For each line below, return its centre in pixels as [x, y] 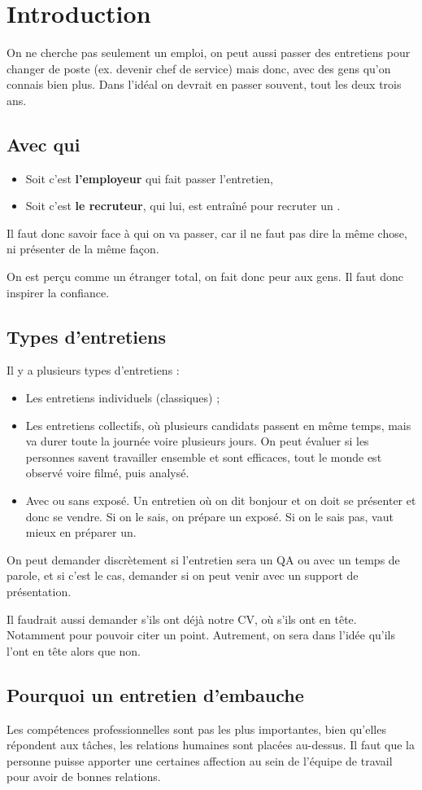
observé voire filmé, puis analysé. [107, 473]
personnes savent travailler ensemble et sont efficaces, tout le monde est [204, 456]
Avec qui [44, 144]
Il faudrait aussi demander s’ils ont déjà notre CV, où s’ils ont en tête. [182, 619]
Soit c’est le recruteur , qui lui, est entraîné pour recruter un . [183, 206]
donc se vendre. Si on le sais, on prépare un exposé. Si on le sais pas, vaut [209, 516]
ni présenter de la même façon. [83, 249]
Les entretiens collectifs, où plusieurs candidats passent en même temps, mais [218, 425]
